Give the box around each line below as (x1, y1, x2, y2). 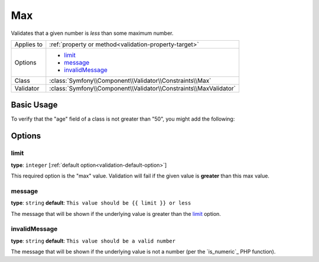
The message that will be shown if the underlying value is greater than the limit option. (11, 210, 222, 217)
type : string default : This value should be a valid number (11, 237, 175, 244)
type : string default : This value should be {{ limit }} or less (11, 199, 191, 206)
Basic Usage (11, 100, 58, 110)
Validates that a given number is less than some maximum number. (11, 30, 174, 37)
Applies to (14, 40, 43, 48)
